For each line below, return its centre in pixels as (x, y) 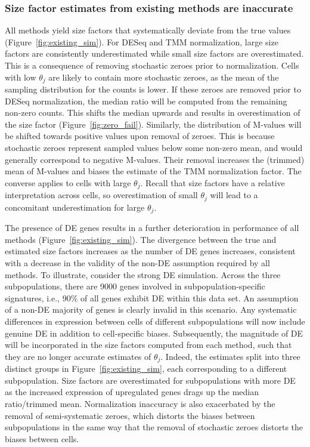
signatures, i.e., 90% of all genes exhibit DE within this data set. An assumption (152, 298)
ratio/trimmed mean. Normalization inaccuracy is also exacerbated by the (140, 403)
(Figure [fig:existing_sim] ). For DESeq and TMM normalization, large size (142, 41)
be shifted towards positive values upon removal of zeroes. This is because (140, 136)
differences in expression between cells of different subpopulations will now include (155, 321)
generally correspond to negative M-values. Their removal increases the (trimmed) (155, 159)
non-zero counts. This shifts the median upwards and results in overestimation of (153, 112)
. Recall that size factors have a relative (213, 182)
